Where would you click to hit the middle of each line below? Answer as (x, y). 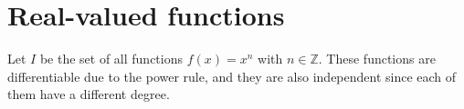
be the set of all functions (111, 59)
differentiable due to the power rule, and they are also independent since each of (232, 76)
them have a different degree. (89, 94)
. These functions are (377, 59)
